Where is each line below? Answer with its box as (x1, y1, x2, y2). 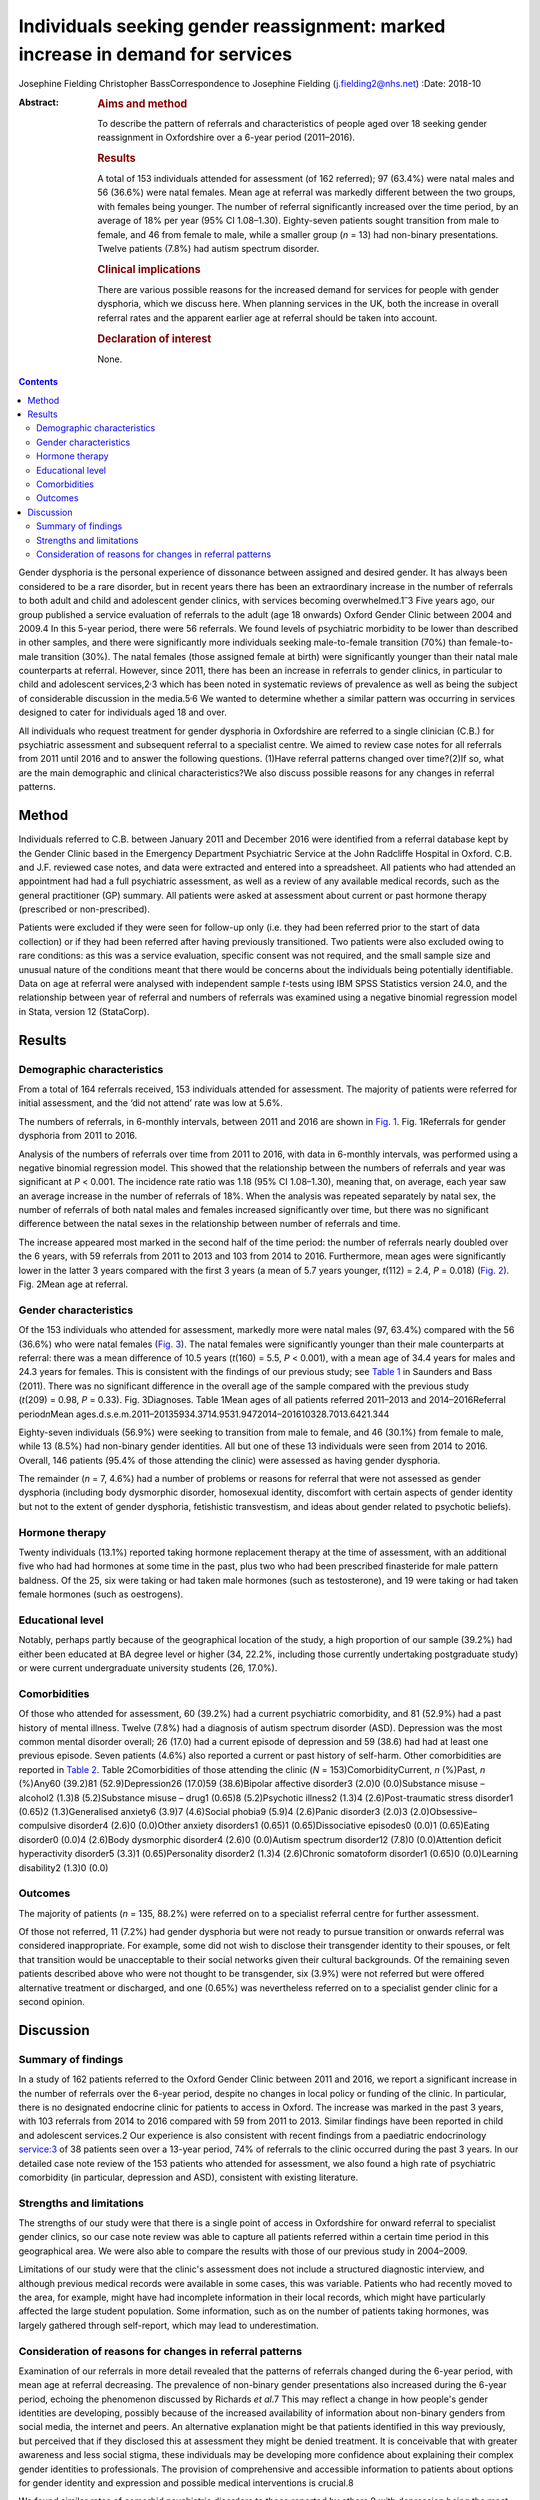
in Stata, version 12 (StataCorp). (18, 1005, 150, 1017)
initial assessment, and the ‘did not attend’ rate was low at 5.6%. (18, 1097, 284, 1109)
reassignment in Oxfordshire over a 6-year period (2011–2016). (97, 131, 355, 143)
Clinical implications (97, 262, 201, 276)
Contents (18, 376, 59, 388)
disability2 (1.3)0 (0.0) (18, 1861, 109, 1874)
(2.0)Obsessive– (410, 1805, 478, 1817)
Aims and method (97, 96, 188, 110)
